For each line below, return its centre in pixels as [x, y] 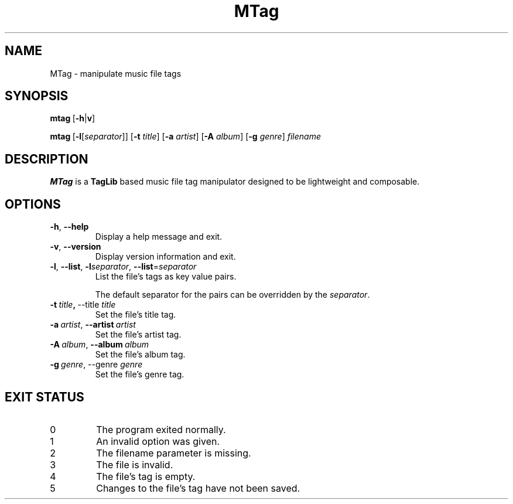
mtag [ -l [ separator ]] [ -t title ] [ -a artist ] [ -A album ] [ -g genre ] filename [185, 137]
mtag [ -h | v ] [73, 118]
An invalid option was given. [158, 441]
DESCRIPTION [47, 159]
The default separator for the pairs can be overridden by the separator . [232, 295]
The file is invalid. [135, 464]
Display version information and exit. [165, 257]
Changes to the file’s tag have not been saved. [198, 488]
